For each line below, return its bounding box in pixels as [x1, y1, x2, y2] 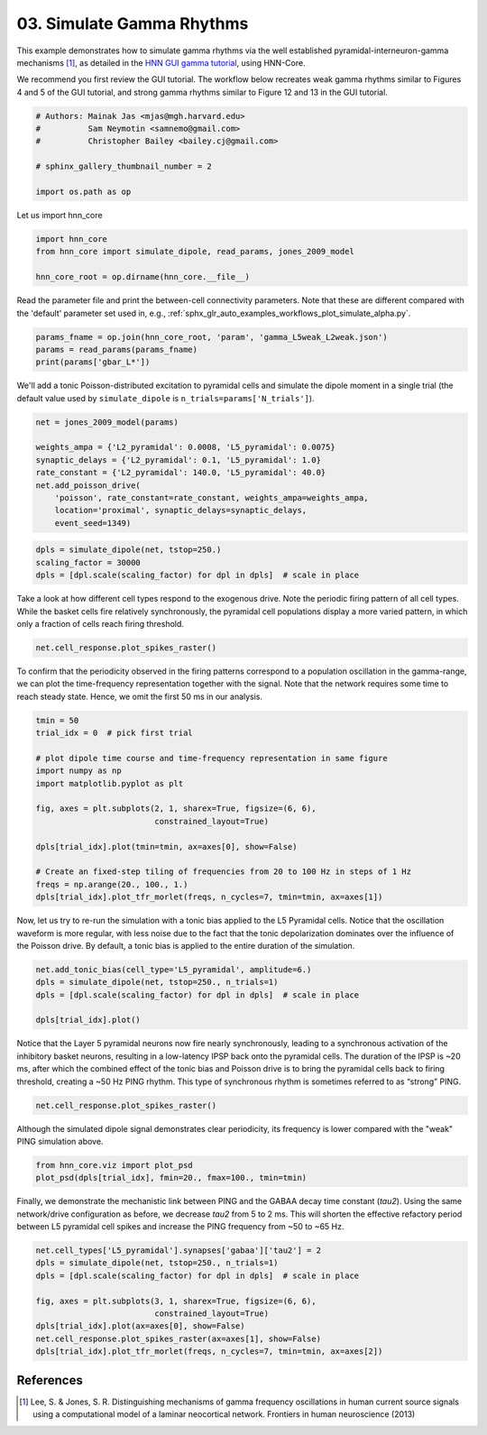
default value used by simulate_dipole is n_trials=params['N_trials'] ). [16, 392, 315, 403]
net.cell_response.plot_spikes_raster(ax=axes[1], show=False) [35, 1333, 322, 1344]
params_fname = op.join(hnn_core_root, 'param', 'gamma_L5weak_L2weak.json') [35, 332, 388, 342]
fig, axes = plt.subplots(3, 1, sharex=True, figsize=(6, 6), [35, 1295, 317, 1306]
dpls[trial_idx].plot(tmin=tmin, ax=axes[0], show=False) [35, 842, 298, 851]
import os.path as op [35, 187, 132, 198]
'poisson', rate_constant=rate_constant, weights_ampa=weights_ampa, [54, 492, 369, 503]
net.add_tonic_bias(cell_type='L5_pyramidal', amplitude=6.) [35, 964, 312, 974]
